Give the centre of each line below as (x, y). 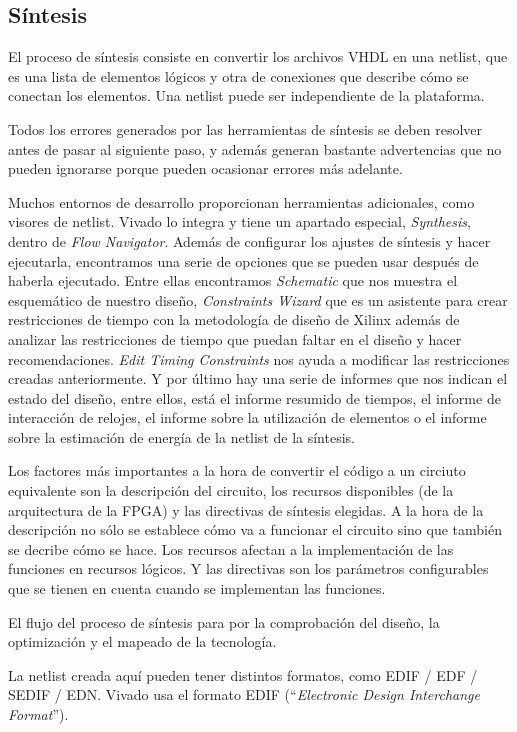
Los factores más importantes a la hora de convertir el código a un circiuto (237, 470)
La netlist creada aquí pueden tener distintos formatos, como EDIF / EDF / (243, 674)
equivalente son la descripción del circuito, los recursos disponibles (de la (231, 490)
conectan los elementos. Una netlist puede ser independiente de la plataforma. (246, 95)
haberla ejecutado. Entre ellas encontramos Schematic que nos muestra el (233, 280)
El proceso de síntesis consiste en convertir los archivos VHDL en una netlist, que (258, 56)
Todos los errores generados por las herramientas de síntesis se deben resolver (245, 128)
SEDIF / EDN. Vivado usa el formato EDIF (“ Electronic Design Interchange (244, 694)
